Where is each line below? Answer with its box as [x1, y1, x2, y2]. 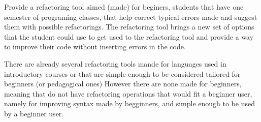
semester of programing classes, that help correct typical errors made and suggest [4, 11, 257, 22]
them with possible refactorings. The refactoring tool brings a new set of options [4, 21, 254, 32]
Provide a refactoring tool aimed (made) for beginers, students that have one [4, 2, 244, 12]
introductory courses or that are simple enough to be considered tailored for [4, 68, 241, 79]
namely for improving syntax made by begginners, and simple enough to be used [4, 98, 255, 109]
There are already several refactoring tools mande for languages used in [4, 58, 226, 69]
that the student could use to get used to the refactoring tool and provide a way [4, 31, 254, 42]
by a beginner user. [4, 108, 64, 118]
